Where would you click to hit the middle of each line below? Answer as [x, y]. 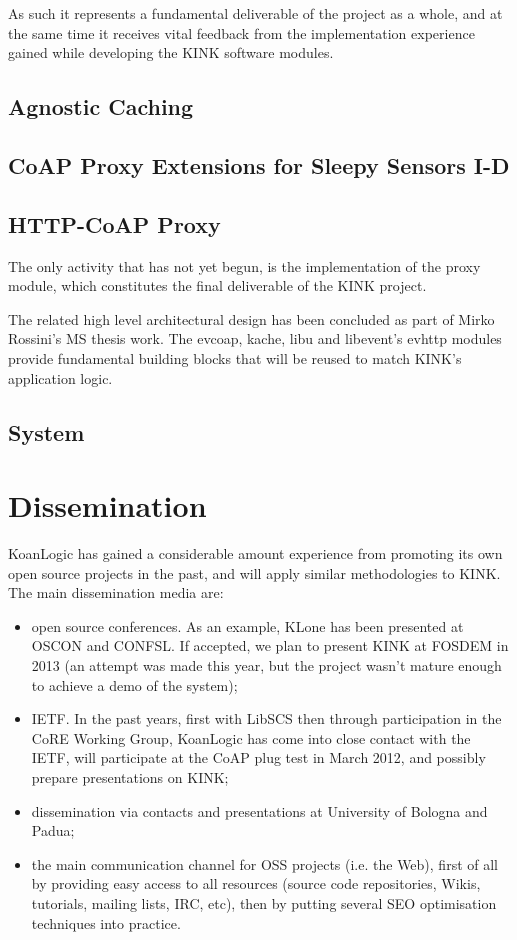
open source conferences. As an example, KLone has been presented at [247, 625]
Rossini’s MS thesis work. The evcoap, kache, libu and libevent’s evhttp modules [255, 338]
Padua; [53, 830]
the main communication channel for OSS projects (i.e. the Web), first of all [264, 863]
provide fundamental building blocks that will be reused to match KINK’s [235, 357]
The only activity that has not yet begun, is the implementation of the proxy [244, 265]
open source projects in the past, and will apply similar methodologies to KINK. [254, 572]
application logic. [60, 377]
